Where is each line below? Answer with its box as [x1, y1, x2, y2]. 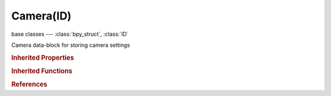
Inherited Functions [11, 67, 73, 75]
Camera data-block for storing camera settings [11, 41, 130, 49]
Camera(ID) [11, 9, 72, 22]
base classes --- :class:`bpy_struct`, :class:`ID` [11, 30, 129, 38]
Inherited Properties [11, 53, 75, 62]
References [11, 80, 48, 89]
